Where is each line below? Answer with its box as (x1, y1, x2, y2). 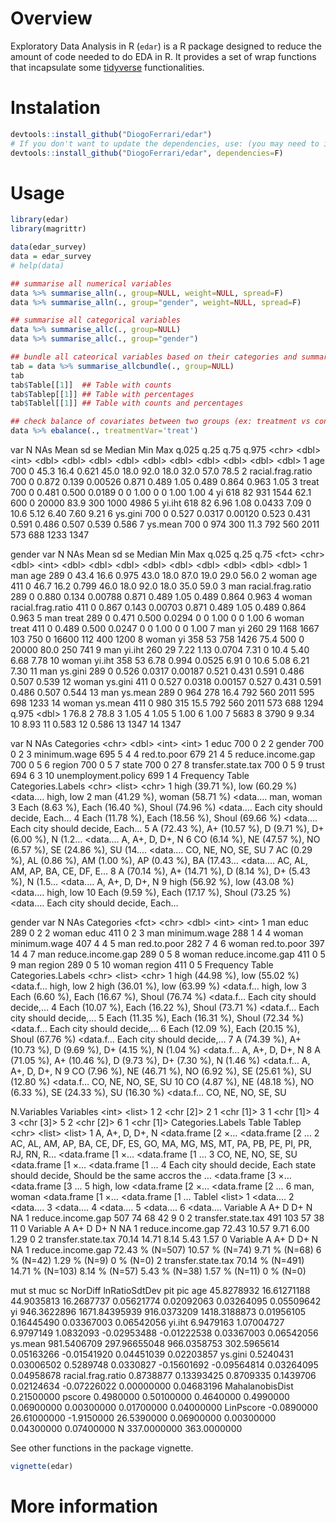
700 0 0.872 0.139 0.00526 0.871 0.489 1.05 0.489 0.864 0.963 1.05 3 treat (10, 476, 320, 488)
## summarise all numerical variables (10, 278, 172, 289)
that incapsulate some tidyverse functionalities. (10, 61, 205, 73)
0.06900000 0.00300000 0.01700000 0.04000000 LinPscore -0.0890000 (10, 1402, 318, 1414)
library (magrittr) (10, 224, 87, 234)
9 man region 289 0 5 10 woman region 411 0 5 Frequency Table (10, 959, 274, 971)
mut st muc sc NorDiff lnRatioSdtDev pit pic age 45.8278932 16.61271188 (10, 1285, 311, 1297)
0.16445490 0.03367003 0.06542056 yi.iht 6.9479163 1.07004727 (10, 1317, 285, 1329)
